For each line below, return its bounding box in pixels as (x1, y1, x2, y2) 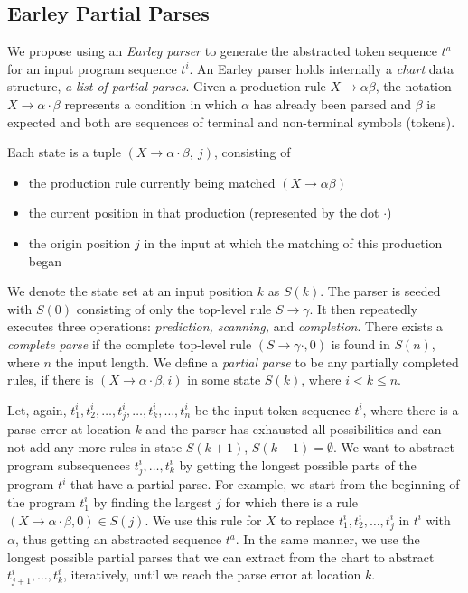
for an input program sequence (7, 59, 177, 78)
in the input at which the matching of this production (144, 233, 443, 252)
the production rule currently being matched (28, 172, 276, 191)
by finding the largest (93, 492, 212, 511)
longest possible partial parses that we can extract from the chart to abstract (7, 547, 435, 566)
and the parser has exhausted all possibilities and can (145, 420, 442, 439)
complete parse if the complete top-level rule (7, 334, 252, 353)
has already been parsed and (253, 94, 412, 113)
